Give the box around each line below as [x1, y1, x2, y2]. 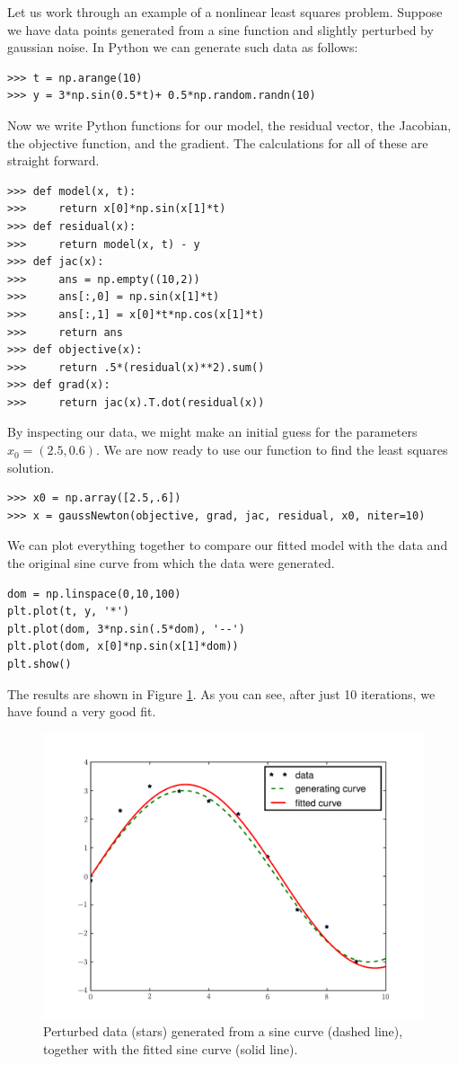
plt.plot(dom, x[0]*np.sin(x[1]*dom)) [7, 640, 239, 653]
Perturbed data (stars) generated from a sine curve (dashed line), [43, 1022, 403, 1041]
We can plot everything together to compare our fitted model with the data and [7, 536, 448, 555]
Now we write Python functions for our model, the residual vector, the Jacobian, [7, 115, 452, 134]
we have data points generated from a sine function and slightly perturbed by [7, 20, 434, 39]
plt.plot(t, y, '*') [7, 605, 130, 618]
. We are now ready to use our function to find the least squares [95, 440, 448, 459]
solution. [7, 457, 55, 476]
